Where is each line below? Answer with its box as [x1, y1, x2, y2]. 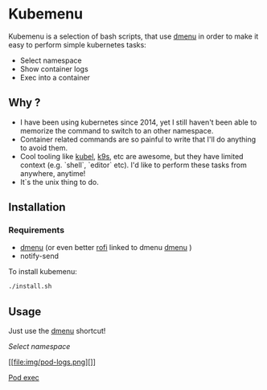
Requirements [8, 224, 65, 236]
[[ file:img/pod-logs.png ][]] [8, 357, 97, 367]
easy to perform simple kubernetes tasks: [8, 39, 146, 49]
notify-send [19, 251, 59, 261]
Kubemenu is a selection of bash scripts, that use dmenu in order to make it [8, 31, 259, 41]
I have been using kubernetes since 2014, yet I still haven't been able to [19, 117, 257, 127]
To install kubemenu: [8, 267, 78, 277]
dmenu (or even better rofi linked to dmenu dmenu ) [19, 243, 192, 252]
